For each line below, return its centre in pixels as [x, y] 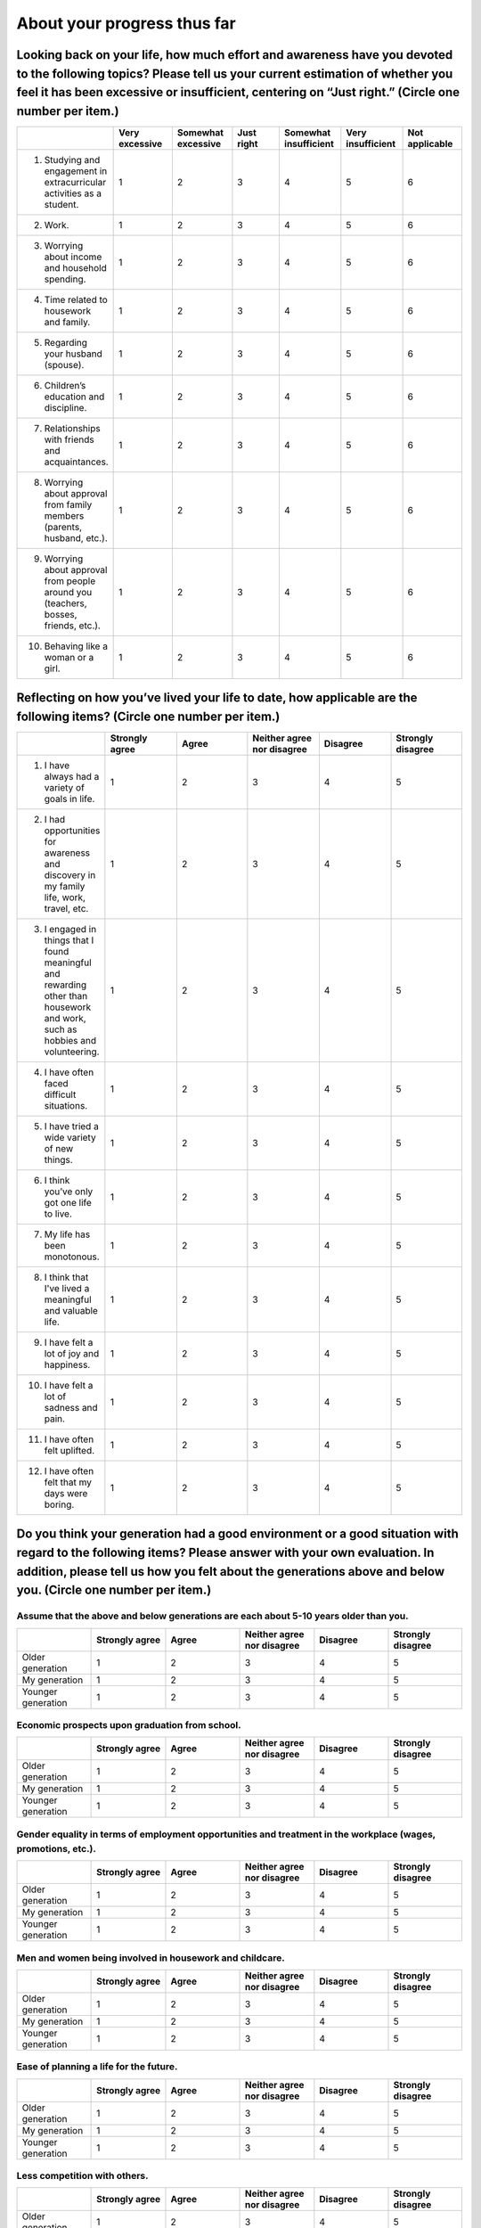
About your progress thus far [126, 23]
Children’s [65, 385]
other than [66, 995]
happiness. [67, 1364]
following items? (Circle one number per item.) [148, 716]
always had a [72, 776]
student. [61, 204]
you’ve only [69, 1192]
